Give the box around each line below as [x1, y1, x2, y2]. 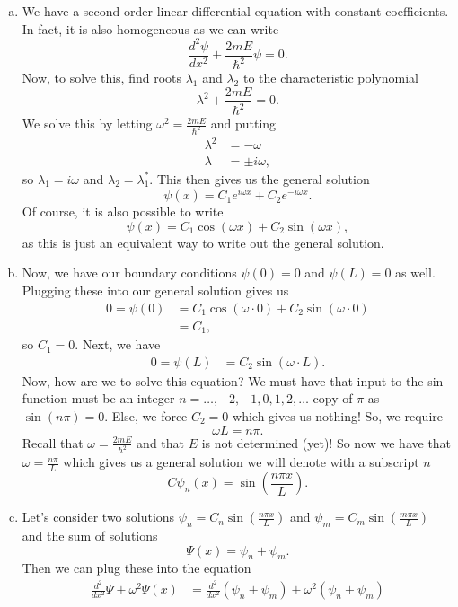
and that [137, 433, 185, 452]
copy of [313, 389, 353, 408]
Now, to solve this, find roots [22, 68, 182, 87]
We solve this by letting [22, 114, 153, 133]
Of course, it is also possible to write [22, 202, 224, 221]
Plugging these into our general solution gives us [22, 280, 289, 299]
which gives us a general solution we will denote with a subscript [63, 453, 419, 471]
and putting [210, 114, 277, 133]
